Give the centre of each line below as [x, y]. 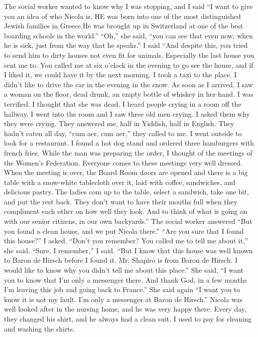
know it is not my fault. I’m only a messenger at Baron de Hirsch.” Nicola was [123, 299]
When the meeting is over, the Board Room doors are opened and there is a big [126, 172]
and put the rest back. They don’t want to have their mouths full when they [121, 201]
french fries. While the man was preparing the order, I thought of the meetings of [128, 152]
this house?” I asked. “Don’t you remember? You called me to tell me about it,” [126, 241]
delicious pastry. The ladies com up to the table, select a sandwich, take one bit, [127, 192]
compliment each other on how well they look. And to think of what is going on [126, 211]
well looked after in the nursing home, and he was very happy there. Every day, [125, 309]
